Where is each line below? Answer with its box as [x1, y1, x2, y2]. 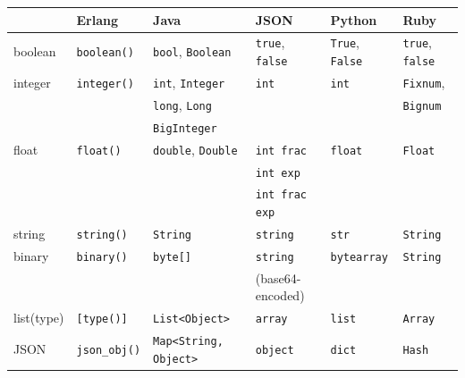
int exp [255, 166, 300, 180]
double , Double [153, 139, 238, 158]
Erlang [76, 10, 118, 29]
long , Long [153, 95, 212, 113]
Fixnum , [402, 72, 445, 91]
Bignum [402, 99, 442, 113]
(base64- [255, 268, 301, 287]
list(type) [13, 308, 64, 327]
